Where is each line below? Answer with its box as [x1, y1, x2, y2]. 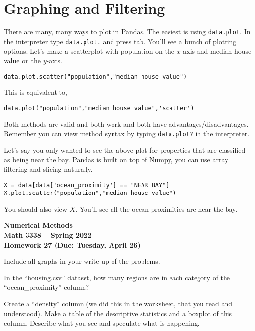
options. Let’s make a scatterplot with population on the [4, 46, 174, 56]
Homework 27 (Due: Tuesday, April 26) [4, 239, 141, 249]
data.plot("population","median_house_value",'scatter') [4, 104, 194, 111]
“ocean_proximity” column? [4, 282, 89, 292]
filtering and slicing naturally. [4, 164, 93, 174]
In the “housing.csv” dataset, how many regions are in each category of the [4, 272, 230, 282]
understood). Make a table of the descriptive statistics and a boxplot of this [4, 308, 232, 318]
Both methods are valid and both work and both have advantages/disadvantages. [4, 118, 249, 129]
